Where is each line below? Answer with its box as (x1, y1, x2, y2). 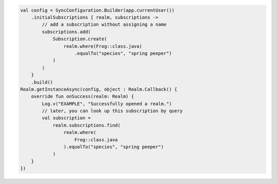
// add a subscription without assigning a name (42, 22, 167, 28)
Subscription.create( (52, 36, 107, 42)
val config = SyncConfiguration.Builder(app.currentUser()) (20, 7, 175, 13)
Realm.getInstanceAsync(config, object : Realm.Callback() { (20, 86, 177, 92)
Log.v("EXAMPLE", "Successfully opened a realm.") (42, 101, 172, 106)
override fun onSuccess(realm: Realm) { (31, 94, 134, 100)
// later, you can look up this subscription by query (42, 108, 183, 114)
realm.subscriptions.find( (52, 122, 121, 128)
